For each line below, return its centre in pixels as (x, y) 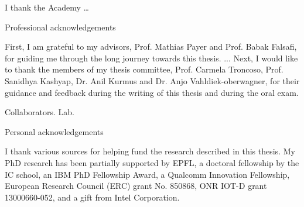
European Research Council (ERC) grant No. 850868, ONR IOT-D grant (136, 186)
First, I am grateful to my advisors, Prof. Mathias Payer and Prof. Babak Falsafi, (151, 46)
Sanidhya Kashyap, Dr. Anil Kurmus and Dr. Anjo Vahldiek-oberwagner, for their (152, 80)
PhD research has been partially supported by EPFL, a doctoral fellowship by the (152, 162)
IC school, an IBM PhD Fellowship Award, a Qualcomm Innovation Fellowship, (147, 174)
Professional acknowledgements (60, 27)
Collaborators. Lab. (40, 112)
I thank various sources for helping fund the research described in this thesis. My (150, 151)
